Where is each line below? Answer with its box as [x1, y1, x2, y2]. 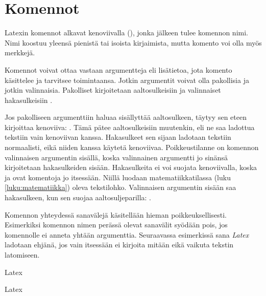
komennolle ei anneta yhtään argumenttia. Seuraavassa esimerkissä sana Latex [5, 229, 249, 240]
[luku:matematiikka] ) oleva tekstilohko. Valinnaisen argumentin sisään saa [5, 182, 236, 193]
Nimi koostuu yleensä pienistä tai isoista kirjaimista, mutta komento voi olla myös [5, 37, 262, 48]
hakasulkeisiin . [5, 94, 53, 105]
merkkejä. [5, 47, 35, 58]
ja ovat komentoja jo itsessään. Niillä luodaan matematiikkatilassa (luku [5, 172, 231, 182]
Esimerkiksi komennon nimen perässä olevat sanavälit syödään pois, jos [5, 219, 228, 230]
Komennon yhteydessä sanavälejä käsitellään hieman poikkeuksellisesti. [5, 209, 227, 220]
